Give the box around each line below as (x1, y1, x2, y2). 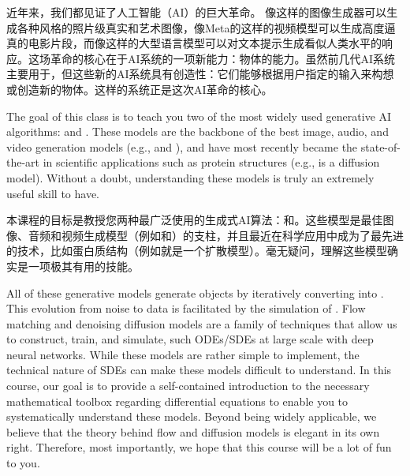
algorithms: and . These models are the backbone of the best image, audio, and (6, 123, 389, 140)
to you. (6, 455, 40, 471)
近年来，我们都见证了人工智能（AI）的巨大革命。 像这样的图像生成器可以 (6, 4, 387, 20)
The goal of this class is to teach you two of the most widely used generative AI (6, 107, 392, 124)
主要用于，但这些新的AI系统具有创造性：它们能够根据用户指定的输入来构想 (6, 66, 394, 82)
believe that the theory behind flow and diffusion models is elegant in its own (6, 423, 380, 440)
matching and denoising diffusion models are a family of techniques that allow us (6, 315, 397, 332)
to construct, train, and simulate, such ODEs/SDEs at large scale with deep (6, 331, 374, 347)
